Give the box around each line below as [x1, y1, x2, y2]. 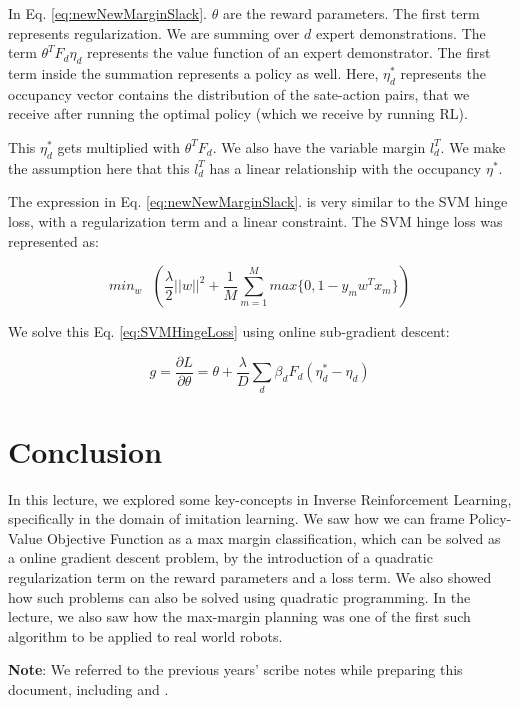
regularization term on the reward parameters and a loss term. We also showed [8, 567, 492, 588]
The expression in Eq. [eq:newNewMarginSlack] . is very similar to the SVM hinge [8, 191, 508, 212]
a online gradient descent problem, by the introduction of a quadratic [8, 547, 433, 568]
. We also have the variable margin [212, 136, 426, 157]
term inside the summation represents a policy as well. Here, [8, 62, 379, 83]
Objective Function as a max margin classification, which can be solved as [46, 527, 501, 548]
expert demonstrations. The [315, 22, 486, 43]
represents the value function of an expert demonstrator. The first [87, 42, 491, 63]
